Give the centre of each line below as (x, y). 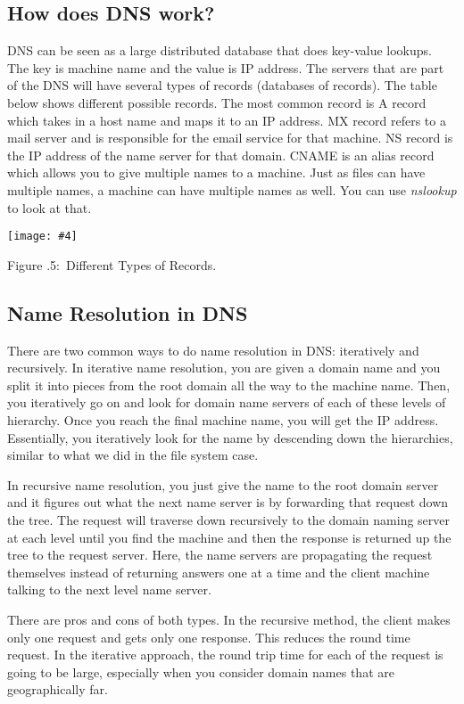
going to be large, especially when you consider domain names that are (201, 671)
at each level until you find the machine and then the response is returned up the (229, 537)
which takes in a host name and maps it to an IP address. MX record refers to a (227, 120)
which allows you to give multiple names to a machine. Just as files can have (216, 172)
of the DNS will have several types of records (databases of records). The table (222, 85)
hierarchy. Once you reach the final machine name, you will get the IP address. (223, 419)
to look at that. (50, 207)
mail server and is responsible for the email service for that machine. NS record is (230, 138)
